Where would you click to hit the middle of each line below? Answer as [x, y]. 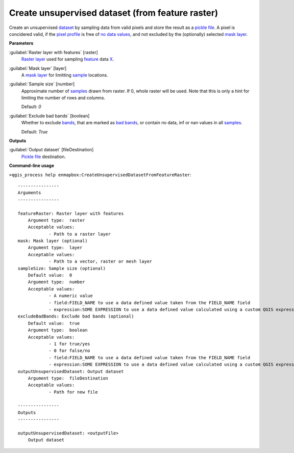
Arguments [29, 193]
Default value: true [54, 323]
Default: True [35, 132]
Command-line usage [32, 166]
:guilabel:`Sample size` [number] [42, 84]
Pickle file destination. [44, 157]
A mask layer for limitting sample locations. [65, 75]
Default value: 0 [50, 275]
